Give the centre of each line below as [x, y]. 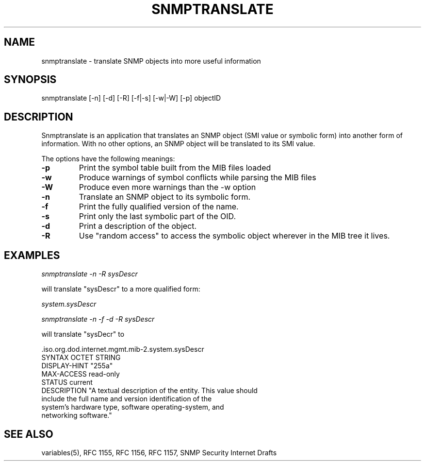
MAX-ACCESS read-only [81, 374]
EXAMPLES [32, 255]
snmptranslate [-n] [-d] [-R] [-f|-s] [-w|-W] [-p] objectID [131, 98]
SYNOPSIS [30, 80]
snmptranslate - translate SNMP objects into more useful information [151, 61]
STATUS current [67, 382]
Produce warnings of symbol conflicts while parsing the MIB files [197, 178]
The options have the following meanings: [108, 159]
